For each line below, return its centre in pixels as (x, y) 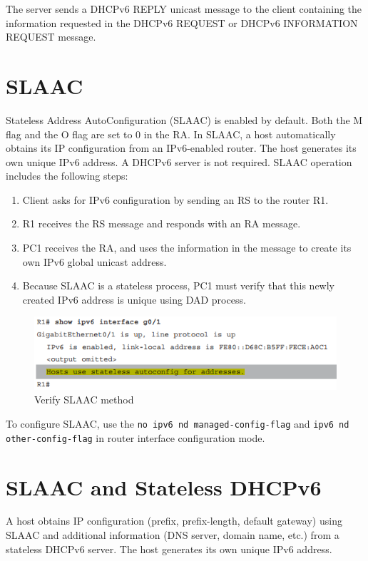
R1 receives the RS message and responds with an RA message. (162, 223)
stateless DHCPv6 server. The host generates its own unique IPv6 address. (169, 549)
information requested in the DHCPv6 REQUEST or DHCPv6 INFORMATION (182, 22)
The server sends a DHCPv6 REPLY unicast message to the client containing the (184, 9)
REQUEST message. (51, 37)
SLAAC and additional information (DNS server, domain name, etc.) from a (173, 535)
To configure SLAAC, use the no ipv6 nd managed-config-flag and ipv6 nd (178, 424)
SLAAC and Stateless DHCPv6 (164, 487)
